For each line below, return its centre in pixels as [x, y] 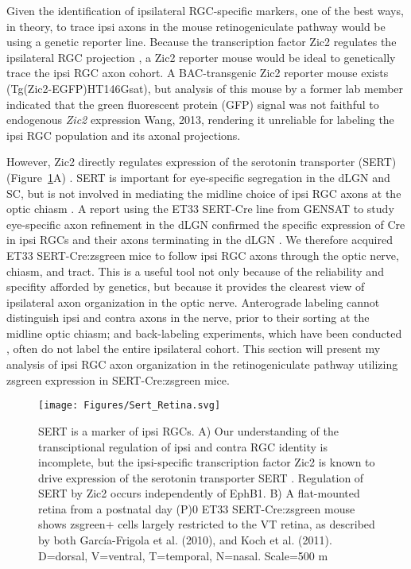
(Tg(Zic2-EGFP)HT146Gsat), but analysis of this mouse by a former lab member [205, 88]
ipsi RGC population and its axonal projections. [124, 135]
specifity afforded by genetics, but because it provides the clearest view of [186, 286]
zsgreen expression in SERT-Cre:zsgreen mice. [118, 379]
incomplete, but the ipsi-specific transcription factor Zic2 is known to [207, 462]
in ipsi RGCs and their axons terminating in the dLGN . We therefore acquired [200, 240]
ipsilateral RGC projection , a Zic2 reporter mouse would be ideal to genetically [201, 57]
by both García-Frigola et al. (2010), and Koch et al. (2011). [185, 540]
